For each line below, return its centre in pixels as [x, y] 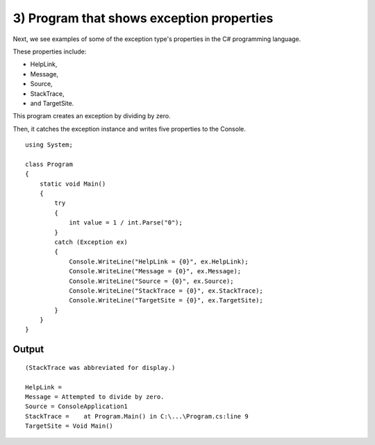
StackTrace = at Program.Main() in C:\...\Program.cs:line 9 [137, 416]
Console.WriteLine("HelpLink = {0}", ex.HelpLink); [159, 261]
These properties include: [50, 51]
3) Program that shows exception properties [143, 18]
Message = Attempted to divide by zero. [95, 397]
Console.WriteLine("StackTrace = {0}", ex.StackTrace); [166, 291]
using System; [49, 145]
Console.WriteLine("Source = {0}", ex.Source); [151, 281]
